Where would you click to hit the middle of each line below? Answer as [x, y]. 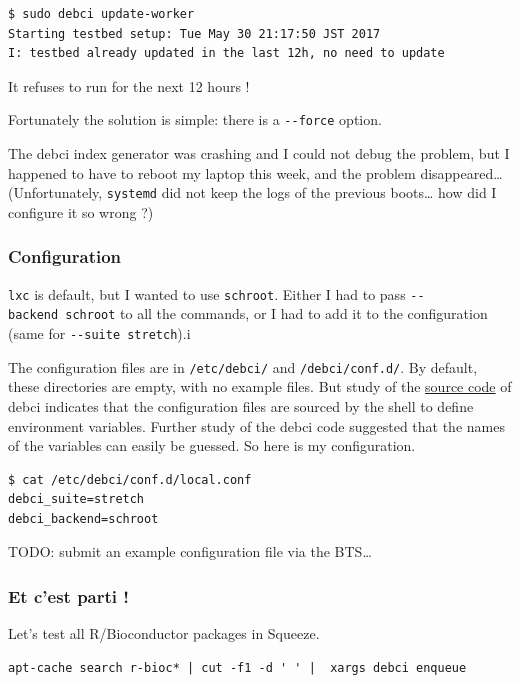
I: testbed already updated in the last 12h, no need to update [226, 53]
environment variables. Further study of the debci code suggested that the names [256, 425]
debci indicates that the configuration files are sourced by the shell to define [241, 405]
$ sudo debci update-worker [101, 14]
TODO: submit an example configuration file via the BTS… [190, 551]
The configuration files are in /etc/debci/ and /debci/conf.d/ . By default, [243, 366]
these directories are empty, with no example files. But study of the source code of [260, 386]
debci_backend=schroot [83, 518]
